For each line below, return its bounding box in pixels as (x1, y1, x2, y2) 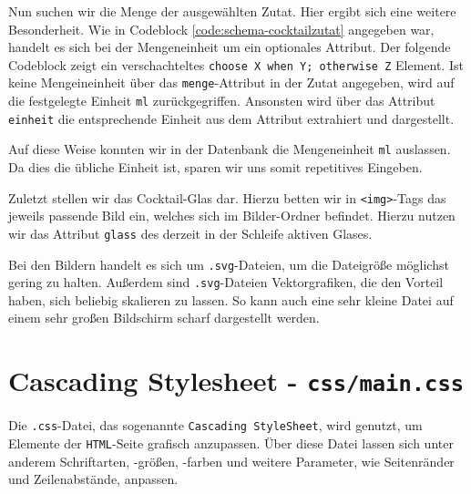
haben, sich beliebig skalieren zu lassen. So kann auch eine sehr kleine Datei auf (8, 290, 454, 309)
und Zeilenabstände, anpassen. (8, 469, 179, 489)
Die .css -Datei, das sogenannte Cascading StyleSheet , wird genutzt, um (8, 416, 423, 435)
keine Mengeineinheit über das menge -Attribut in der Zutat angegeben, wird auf (8, 73, 455, 92)
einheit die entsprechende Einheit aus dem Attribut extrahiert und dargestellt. (8, 108, 455, 128)
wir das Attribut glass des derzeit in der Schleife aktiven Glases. (8, 223, 373, 242)
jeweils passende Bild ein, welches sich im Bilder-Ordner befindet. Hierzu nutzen (8, 206, 456, 225)
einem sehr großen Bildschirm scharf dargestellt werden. (8, 308, 320, 327)
